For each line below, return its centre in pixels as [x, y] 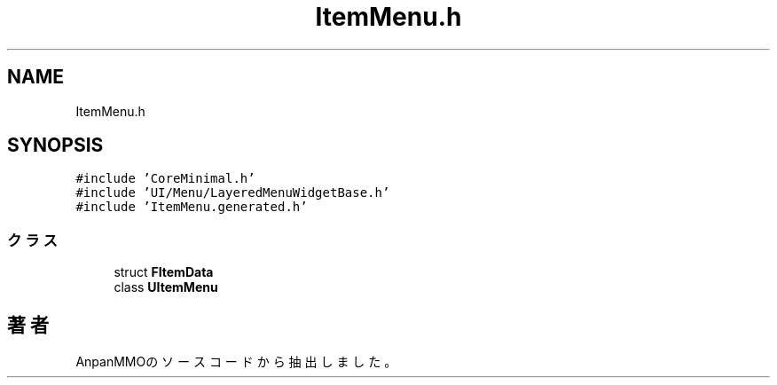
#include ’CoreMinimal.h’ [165, 179]
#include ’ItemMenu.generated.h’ [192, 207]
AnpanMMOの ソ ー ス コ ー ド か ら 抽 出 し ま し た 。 [236, 362]
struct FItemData [164, 272]
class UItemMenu [166, 287]
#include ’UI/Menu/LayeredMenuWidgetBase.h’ [233, 193]
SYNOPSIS [55, 145]
